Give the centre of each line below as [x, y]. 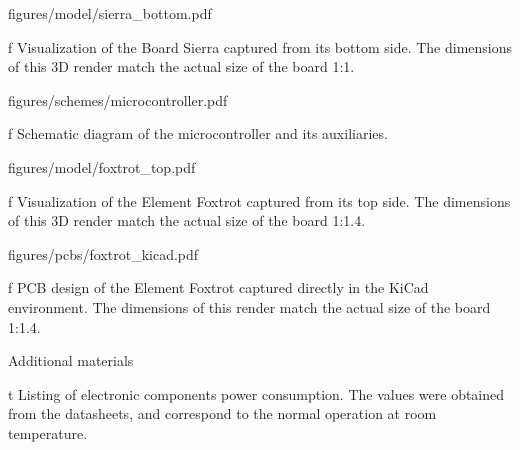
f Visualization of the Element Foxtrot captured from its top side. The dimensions [259, 200]
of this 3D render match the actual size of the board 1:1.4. [187, 220]
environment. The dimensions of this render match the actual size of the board [249, 306]
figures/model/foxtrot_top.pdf [102, 166]
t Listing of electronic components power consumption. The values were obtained [256, 393]
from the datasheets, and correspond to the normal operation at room [222, 413]
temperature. [48, 432]
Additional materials [71, 360]
